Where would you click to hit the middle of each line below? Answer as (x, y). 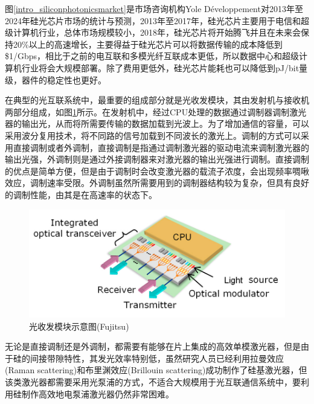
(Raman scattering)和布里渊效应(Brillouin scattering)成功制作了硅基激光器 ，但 (156, 370)
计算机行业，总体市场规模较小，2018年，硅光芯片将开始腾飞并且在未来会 (157, 32)
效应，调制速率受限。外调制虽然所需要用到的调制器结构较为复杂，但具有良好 (157, 183)
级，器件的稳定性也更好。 (56, 79)
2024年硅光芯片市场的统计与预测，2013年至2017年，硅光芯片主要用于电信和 (153, 20)
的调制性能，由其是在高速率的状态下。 (81, 194)
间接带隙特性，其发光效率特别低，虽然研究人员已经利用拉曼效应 (157, 358)
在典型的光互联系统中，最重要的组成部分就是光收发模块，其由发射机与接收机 (157, 100)
